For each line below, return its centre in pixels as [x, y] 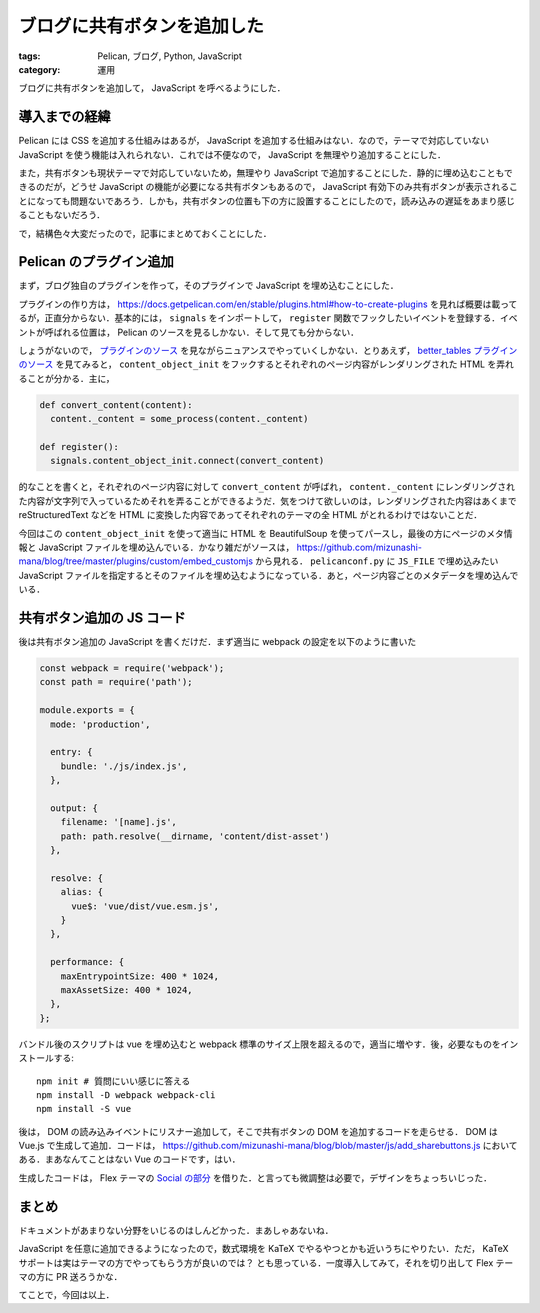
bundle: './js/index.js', [124, 766]
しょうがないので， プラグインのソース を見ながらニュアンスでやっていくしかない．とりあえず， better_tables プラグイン [268, 351]
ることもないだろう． [62, 215]
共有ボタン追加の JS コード [102, 617]
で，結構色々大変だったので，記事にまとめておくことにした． [145, 233]
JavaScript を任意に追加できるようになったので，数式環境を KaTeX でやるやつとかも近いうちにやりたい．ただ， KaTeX [263, 1249]
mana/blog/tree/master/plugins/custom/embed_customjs [136, 561]
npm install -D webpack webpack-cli [126, 1094]
